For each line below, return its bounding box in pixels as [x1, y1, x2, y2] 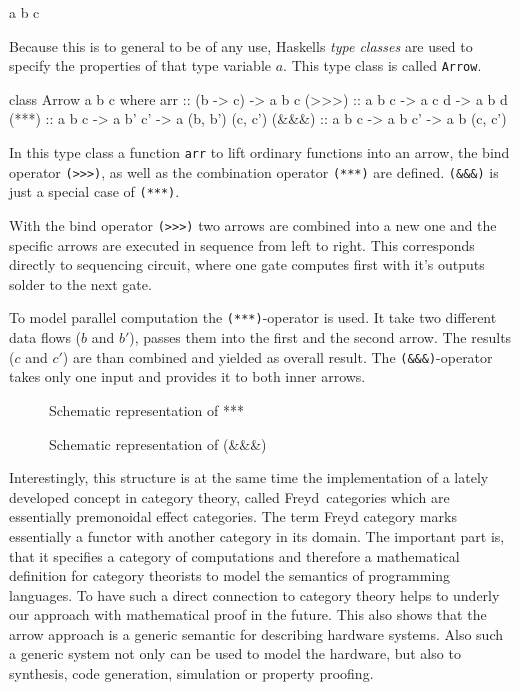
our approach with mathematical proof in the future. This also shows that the [9, 604, 487, 625]
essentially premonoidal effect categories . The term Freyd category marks [9, 506, 457, 527]
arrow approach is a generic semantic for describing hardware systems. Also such [9, 623, 503, 644]
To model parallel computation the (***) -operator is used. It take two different [9, 307, 497, 328]
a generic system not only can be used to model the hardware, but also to [9, 643, 461, 664]
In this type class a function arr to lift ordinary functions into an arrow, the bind [9, 142, 510, 163]
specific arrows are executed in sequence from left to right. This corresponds [9, 234, 475, 255]
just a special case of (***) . [9, 181, 180, 202]
